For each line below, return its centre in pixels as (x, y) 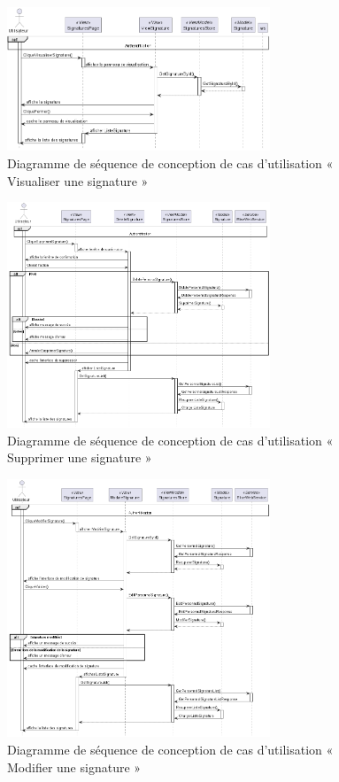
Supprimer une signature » (80, 457)
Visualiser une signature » (78, 180)
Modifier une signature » (74, 767)
